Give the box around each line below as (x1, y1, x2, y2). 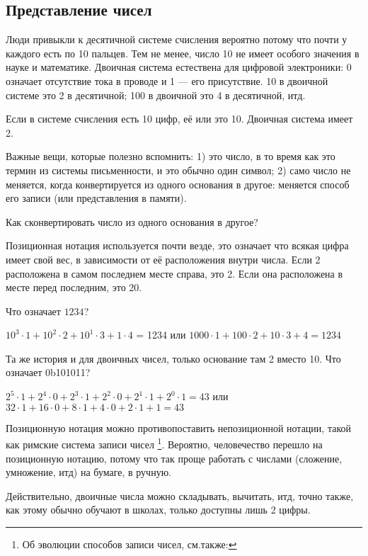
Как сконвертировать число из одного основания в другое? (6, 214, 258, 229)
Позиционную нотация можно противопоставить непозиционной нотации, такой (6, 420, 351, 435)
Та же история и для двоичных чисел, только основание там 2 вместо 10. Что (6, 351, 341, 365)
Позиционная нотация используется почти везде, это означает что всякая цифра (6, 238, 349, 253)
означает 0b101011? (6, 365, 91, 380)
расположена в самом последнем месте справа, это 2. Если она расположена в (6, 266, 343, 280)
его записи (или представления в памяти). (6, 191, 187, 205)
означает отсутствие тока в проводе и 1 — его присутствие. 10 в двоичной (6, 73, 328, 88)
